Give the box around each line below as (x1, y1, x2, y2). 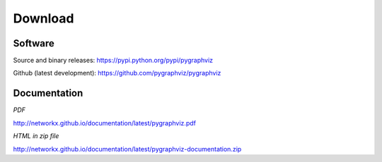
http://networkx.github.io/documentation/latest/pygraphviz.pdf (13, 118, 196, 127)
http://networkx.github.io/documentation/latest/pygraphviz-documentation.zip (13, 144, 242, 153)
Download (13, 11, 74, 26)
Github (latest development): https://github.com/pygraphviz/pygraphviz (13, 69, 221, 77)
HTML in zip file (13, 132, 59, 140)
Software (13, 37, 54, 49)
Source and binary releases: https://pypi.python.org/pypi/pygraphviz (13, 56, 214, 65)
